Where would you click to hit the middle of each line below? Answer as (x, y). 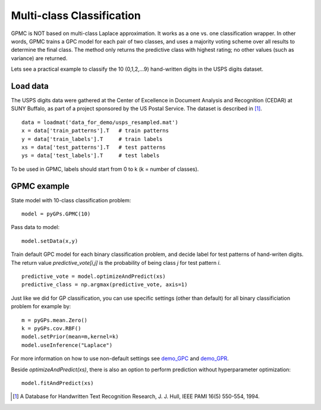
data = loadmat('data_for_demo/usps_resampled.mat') (100, 122)
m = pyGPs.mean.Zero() (55, 320)
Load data (30, 86)
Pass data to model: (35, 227)
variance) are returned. (39, 58)
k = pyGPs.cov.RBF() (51, 328)
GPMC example (40, 186)
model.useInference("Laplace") (67, 345)
